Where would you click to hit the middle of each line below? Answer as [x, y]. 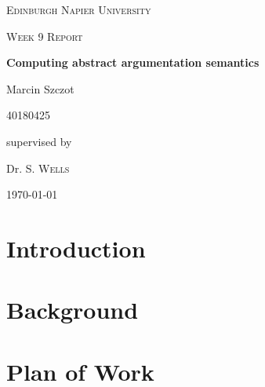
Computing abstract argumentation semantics [133, 62]
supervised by [39, 141]
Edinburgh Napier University [79, 9]
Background [73, 310]
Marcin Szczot [40, 88]
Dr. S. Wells [38, 168]
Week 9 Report [45, 36]
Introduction [76, 248]
